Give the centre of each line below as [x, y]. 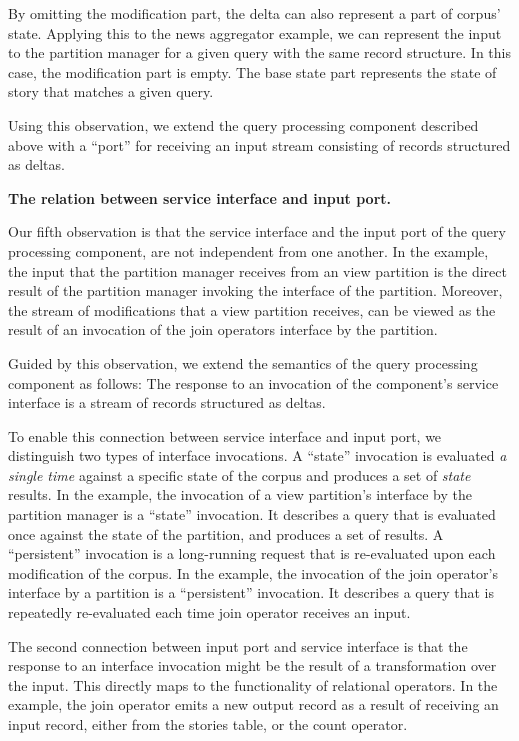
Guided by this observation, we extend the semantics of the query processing [243, 362]
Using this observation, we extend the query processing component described [243, 124]
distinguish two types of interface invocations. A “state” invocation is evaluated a [257, 455]
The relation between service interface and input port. [200, 197]
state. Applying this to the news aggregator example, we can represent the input [255, 32]
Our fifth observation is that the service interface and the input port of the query [257, 231]
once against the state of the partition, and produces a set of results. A [226, 533]
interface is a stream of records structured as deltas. [167, 402]
